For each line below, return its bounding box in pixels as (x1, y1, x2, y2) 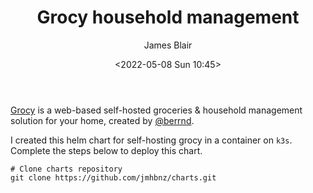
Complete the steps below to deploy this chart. (10, 144, 203, 156)
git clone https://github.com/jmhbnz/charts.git (10, 172, 217, 183)
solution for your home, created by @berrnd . (10, 114, 195, 126)
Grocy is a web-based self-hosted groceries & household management (10, 104, 303, 116)
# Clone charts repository (10, 164, 123, 174)
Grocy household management (36, 6, 300, 29)
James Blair (143, 39, 193, 51)
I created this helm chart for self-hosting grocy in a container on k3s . (10, 134, 293, 146)
